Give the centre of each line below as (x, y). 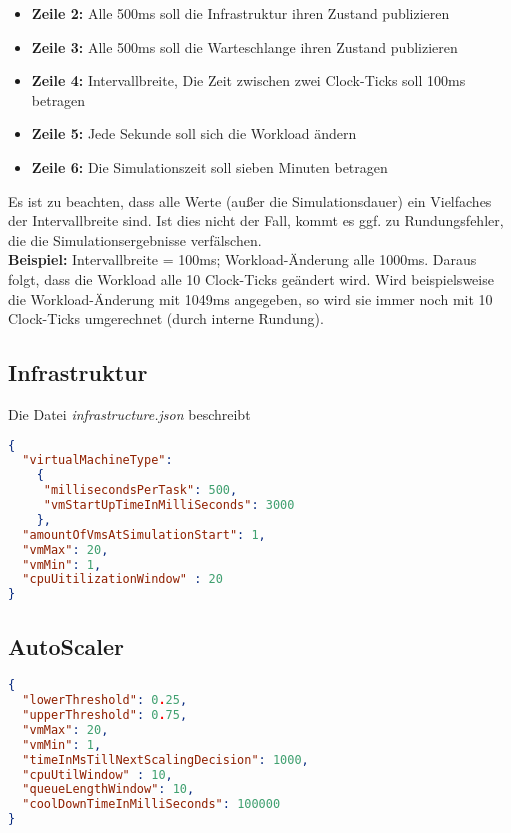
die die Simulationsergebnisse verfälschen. (135, 239)
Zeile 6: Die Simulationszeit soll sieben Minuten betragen (209, 166)
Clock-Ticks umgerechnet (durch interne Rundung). (166, 318)
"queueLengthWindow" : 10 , (108, 789)
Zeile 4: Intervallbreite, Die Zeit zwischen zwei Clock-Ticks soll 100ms (248, 80)
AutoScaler (66, 645)
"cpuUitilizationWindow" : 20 (122, 579)
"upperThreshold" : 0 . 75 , (105, 715)
